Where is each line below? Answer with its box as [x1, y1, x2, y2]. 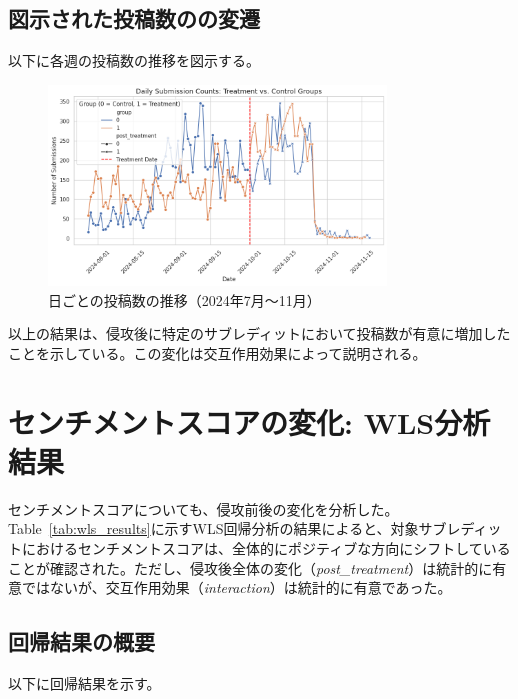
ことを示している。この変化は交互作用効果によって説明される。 [8, 342, 427, 363]
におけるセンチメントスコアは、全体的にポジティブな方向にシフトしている [21, 537, 511, 558]
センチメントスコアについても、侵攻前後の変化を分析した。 [8, 498, 399, 519]
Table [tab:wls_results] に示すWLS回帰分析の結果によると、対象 [8, 518, 419, 539]
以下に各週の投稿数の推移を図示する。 [8, 50, 260, 71]
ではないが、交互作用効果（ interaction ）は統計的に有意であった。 [21, 577, 452, 598]
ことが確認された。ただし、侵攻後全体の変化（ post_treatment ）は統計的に [8, 557, 493, 578]
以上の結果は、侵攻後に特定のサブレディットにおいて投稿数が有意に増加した [8, 323, 511, 344]
